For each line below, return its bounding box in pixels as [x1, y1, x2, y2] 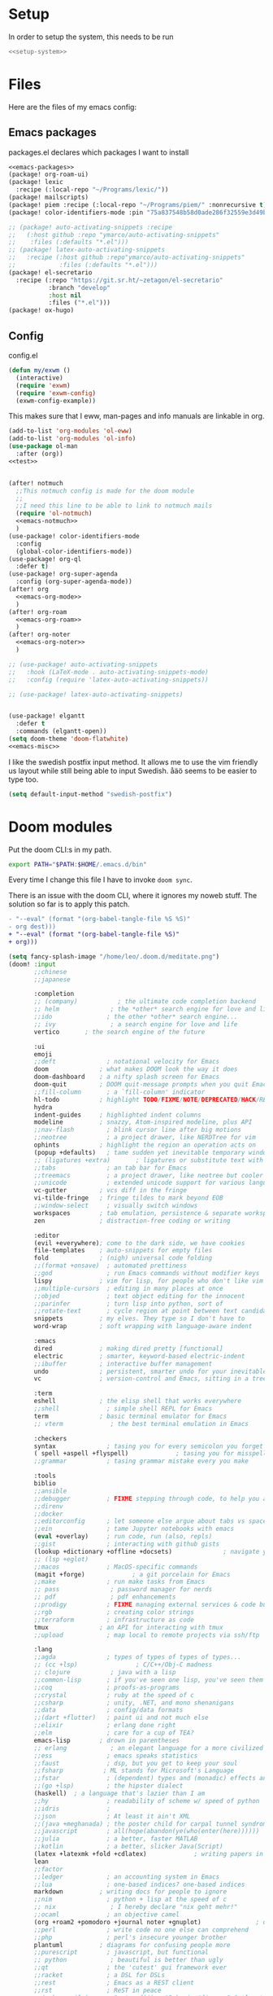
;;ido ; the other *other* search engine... [33, 1013, 238, 1021]
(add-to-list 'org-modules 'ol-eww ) [8, 427, 132, 436]
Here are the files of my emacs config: [8, 102, 136, 112]
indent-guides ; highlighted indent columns [33, 1111, 201, 1119]
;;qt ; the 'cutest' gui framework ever [33, 1963, 227, 1972]
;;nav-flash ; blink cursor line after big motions [33, 1125, 242, 1134]
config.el [8, 351, 38, 360]
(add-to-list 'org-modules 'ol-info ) [8, 435, 136, 443]
